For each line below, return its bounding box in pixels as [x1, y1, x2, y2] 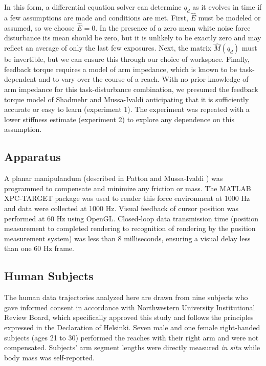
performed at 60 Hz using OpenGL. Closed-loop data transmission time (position [4, 213, 259, 223]
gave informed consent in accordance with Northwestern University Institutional [4, 302, 255, 312]
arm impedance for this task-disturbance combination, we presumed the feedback [4, 84, 258, 95]
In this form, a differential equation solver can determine [4, 2, 182, 12]
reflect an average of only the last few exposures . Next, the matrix [4, 42, 212, 53]
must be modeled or [198, 12, 261, 23]
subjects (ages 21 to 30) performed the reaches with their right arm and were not [4, 332, 259, 342]
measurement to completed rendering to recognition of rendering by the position [4, 223, 256, 234]
